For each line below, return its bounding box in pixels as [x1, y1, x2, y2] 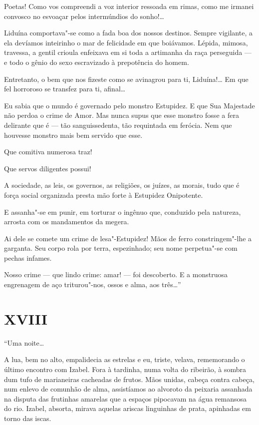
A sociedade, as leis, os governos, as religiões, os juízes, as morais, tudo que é [4, 180, 240, 190]
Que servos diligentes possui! [4, 163, 91, 173]
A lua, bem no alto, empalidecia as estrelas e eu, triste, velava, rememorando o [4, 354, 245, 365]
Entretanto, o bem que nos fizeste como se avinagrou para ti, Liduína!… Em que [4, 73, 249, 84]
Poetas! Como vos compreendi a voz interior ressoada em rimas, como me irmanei [4, 1, 254, 11]
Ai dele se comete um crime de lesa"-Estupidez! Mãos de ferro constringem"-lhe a [4, 233, 252, 243]
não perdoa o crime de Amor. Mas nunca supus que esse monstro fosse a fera [4, 110, 239, 120]
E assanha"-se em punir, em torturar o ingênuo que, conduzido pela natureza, [4, 206, 241, 217]
